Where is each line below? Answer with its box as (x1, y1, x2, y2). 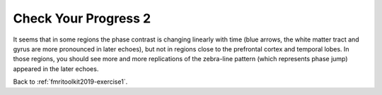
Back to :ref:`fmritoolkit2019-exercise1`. (13, 77, 128, 86)
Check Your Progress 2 (13, 11, 151, 26)
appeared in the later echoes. (13, 64, 99, 73)
